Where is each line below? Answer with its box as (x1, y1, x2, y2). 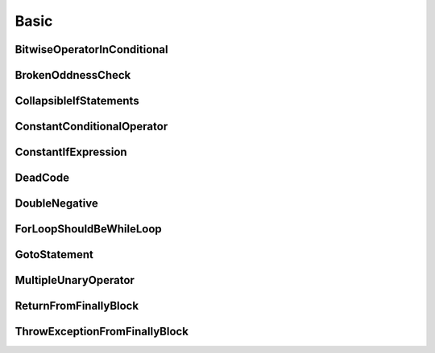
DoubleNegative (14, 197, 98, 211)
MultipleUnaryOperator (14, 273, 135, 287)
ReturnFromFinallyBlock (14, 299, 139, 313)
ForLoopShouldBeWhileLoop (14, 222, 163, 236)
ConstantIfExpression (14, 146, 128, 159)
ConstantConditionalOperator (14, 120, 168, 133)
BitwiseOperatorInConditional (14, 43, 168, 56)
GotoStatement (14, 248, 94, 261)
